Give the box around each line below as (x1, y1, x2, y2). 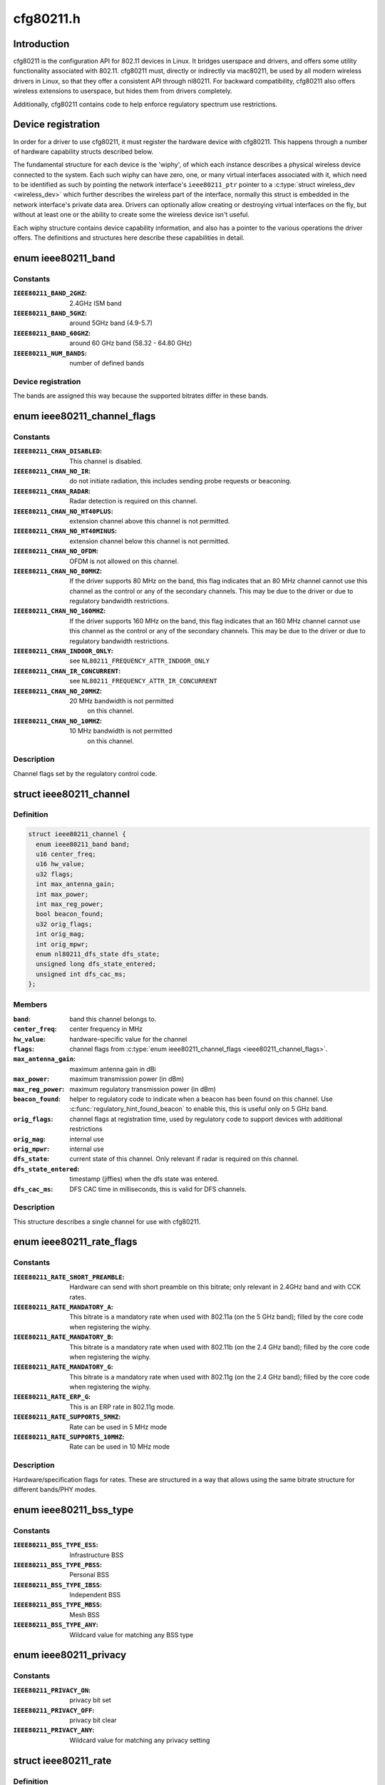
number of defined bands (69, 358, 145, 367)
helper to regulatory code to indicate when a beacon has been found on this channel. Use (69, 1095, 333, 1103)
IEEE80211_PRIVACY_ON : (13, 1686, 91, 1694)
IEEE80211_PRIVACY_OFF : (13, 1706, 95, 1714)
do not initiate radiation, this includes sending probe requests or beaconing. (69, 477, 292, 486)
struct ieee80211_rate (13, 1754, 112, 1766)
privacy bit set (69, 1696, 112, 1704)
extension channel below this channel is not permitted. (69, 536, 230, 545)
